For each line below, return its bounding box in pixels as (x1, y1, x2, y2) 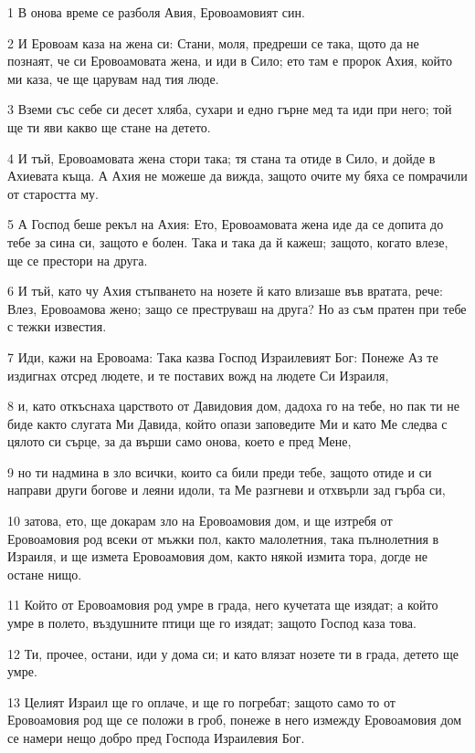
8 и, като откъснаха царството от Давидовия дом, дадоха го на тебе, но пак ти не (7, 396, 459, 415)
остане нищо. (7, 564, 82, 583)
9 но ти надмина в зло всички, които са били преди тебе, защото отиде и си (7, 462, 432, 481)
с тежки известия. (7, 317, 107, 336)
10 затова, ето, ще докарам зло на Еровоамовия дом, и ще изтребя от (7, 511, 393, 530)
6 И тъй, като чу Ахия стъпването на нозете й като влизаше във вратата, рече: (7, 281, 443, 300)
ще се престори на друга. (7, 250, 148, 269)
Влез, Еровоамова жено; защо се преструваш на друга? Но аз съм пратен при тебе (7, 298, 467, 318)
